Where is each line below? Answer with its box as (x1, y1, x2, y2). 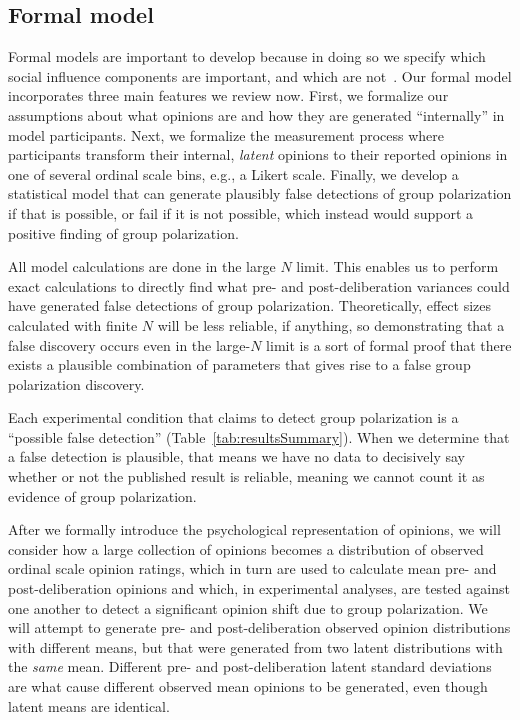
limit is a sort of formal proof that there (266, 334, 512, 355)
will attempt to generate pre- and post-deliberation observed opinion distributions (8, 617, 511, 638)
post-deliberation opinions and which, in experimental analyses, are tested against (8, 578, 510, 599)
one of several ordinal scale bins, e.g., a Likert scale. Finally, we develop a (8, 163, 459, 184)
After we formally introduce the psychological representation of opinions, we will (8, 519, 501, 540)
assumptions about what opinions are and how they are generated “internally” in (8, 104, 505, 125)
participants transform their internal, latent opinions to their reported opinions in (8, 144, 508, 165)
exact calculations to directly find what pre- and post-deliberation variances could (8, 275, 510, 296)
